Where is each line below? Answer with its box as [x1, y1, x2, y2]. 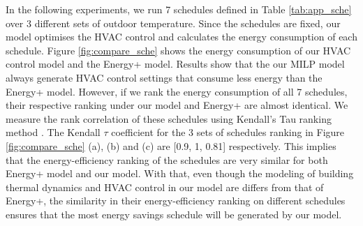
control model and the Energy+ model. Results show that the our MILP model [6, 56, 345, 71]
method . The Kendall [6, 125, 101, 140]
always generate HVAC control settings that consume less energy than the [6, 70, 323, 84]
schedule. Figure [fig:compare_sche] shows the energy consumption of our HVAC [6, 43, 351, 57]
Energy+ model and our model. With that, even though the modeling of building [6, 166, 354, 181]
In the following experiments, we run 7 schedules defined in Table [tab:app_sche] [6, 2, 352, 16]
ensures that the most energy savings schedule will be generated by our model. [6, 206, 342, 221]
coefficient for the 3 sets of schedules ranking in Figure [111, 125, 345, 140]
